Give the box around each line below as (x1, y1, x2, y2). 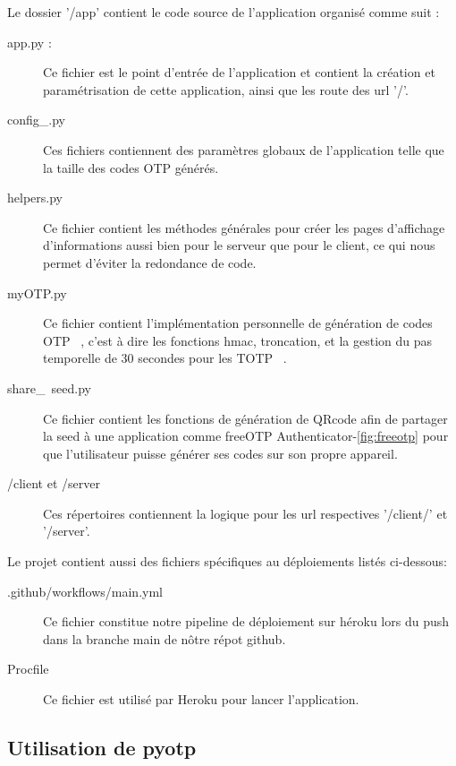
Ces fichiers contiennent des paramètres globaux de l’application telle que (43, 140, 444, 159)
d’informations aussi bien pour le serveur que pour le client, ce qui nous (43, 236, 435, 254)
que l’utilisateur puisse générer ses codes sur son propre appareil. (43, 443, 398, 462)
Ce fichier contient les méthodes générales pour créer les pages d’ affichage (43, 218, 445, 237)
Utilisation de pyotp (7, 734, 197, 762)
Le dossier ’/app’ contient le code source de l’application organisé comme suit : (7, 3, 440, 21)
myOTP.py (7, 283, 67, 302)
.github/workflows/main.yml (7, 581, 163, 600)
